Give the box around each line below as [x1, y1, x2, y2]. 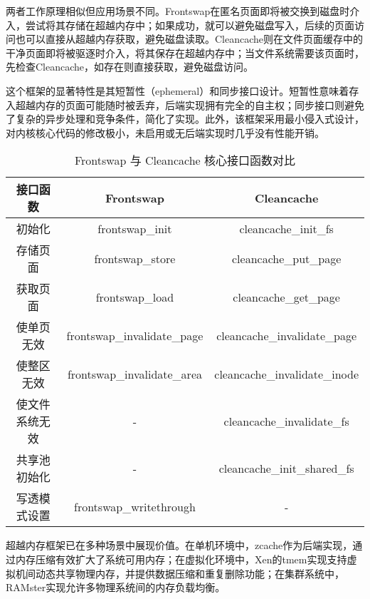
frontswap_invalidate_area [67, 365, 202, 382]
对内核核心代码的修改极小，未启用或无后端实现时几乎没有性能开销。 [6, 125, 324, 140]
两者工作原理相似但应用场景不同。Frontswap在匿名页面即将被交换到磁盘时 [6, 4, 350, 18]
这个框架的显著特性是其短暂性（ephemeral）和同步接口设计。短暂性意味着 [6, 83, 349, 98]
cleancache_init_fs [239, 220, 334, 237]
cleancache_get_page [233, 288, 340, 305]
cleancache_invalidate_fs [223, 412, 349, 429]
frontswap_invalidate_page [66, 327, 203, 344]
